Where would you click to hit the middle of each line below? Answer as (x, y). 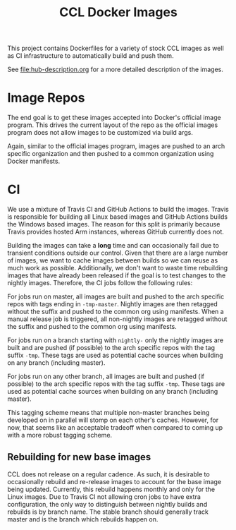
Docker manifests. (34, 161)
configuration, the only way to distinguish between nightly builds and (107, 504)
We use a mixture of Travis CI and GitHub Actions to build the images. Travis (118, 210)
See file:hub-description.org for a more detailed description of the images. (115, 70)
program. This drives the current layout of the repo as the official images (113, 125)
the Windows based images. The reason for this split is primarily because (114, 224)
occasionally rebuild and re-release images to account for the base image (114, 481)
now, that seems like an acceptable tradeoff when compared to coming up (115, 428)
